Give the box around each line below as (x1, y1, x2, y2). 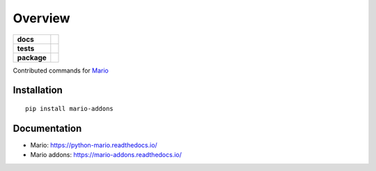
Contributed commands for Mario (13, 66, 109, 75)
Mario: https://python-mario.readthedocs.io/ (30, 140, 158, 149)
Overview (13, 10, 70, 26)
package (17, 52, 47, 62)
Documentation (13, 122, 82, 134)
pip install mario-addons (25, 105, 114, 112)
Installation (13, 84, 63, 96)
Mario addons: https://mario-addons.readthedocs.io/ (30, 151, 182, 159)
